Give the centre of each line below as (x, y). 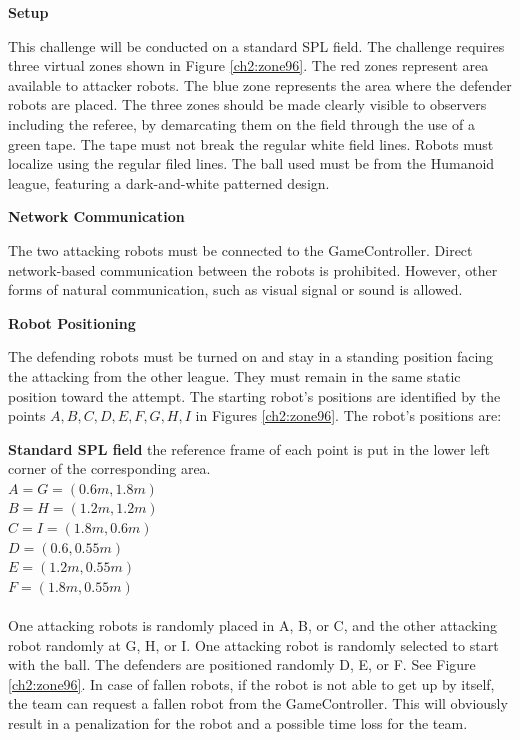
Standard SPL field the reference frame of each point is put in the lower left (249, 448)
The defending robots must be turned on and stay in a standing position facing (251, 356)
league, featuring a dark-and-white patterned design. (169, 182)
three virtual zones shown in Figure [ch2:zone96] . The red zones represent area (248, 65)
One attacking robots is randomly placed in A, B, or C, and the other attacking (252, 625)
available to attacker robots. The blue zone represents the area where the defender (260, 84)
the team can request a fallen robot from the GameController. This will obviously (258, 703)
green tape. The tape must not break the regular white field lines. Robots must (251, 143)
